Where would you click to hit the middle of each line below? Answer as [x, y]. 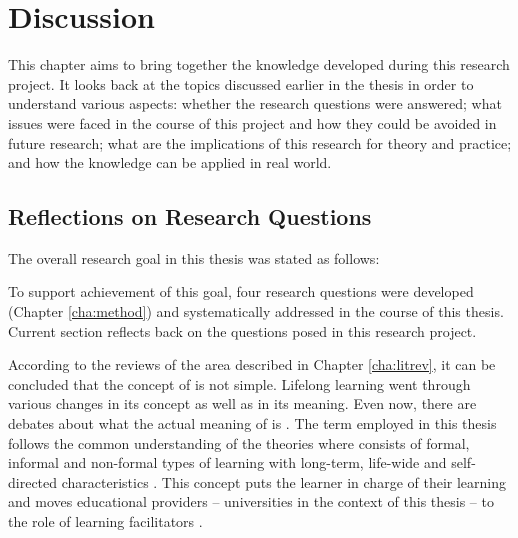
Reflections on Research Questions [190, 216]
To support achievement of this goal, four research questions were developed [241, 291]
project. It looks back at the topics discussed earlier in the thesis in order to [241, 83]
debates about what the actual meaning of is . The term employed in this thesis [252, 423]
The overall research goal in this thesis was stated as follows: [194, 257]
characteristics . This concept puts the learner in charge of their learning [283, 481]
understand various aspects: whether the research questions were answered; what [255, 103]
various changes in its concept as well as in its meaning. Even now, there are [242, 403]
